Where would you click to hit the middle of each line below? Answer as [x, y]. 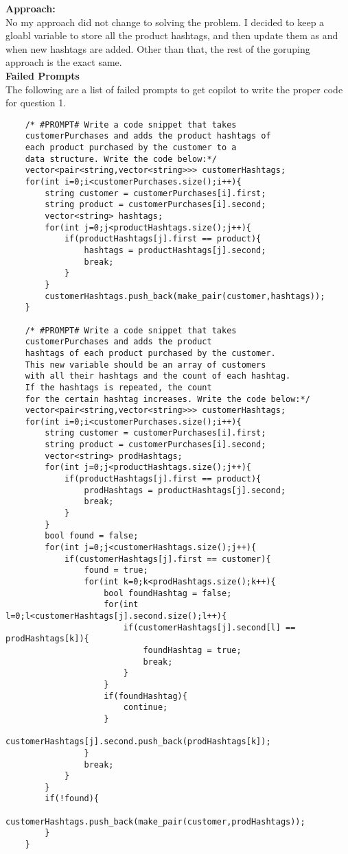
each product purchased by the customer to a [131, 148]
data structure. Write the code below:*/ [121, 159]
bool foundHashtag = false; [168, 593]
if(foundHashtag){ [146, 696]
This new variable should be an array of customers [146, 365]
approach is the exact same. [64, 62]
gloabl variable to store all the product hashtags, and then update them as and [172, 35]
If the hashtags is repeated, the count [118, 387]
